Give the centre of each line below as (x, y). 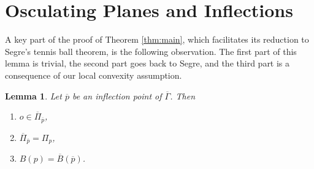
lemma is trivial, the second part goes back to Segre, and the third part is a (147, 63)
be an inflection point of (117, 95)
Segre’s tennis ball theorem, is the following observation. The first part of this (151, 51)
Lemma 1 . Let (33, 95)
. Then (182, 95)
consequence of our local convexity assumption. (94, 75)
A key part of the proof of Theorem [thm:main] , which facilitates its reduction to (157, 39)
